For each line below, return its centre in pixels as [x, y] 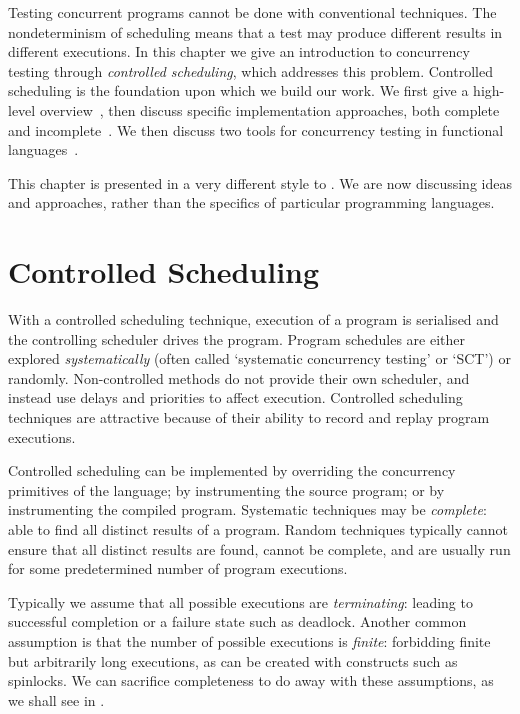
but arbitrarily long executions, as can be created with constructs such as [233, 660]
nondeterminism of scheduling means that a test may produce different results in [255, 31]
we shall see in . [56, 699]
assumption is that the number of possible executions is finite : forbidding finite [249, 640]
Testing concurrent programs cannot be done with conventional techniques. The [252, 12]
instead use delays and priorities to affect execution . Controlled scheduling [235, 397]
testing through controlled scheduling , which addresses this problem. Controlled [250, 70]
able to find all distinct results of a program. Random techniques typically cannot [258, 529]
